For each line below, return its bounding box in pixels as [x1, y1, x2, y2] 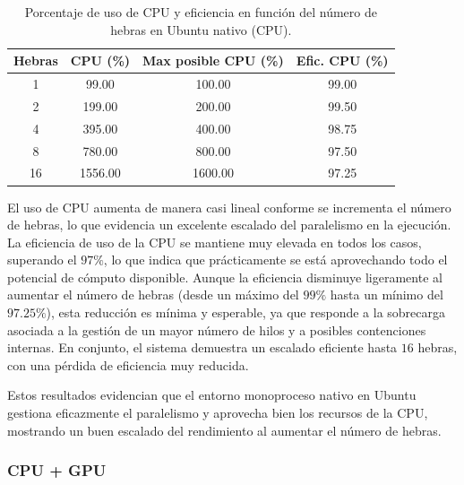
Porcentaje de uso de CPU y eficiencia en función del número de [24, 3, 377, 21]
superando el [7, 250, 77, 269]
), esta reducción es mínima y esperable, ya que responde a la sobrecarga [46, 303, 446, 322]
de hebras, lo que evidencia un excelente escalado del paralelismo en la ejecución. [7, 215, 451, 234]
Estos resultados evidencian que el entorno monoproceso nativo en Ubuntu [7, 385, 417, 404]
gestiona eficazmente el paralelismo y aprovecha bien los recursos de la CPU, [7, 403, 428, 422]
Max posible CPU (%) [142, 51, 284, 70]
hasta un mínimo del [330, 285, 443, 304]
